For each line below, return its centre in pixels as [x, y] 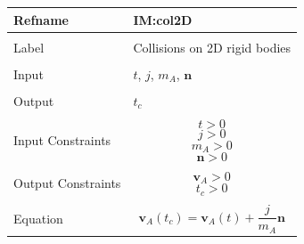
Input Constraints [62, 140]
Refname [41, 19]
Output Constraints [67, 183]
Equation [38, 219]
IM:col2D [163, 19]
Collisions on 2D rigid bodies [212, 47]
